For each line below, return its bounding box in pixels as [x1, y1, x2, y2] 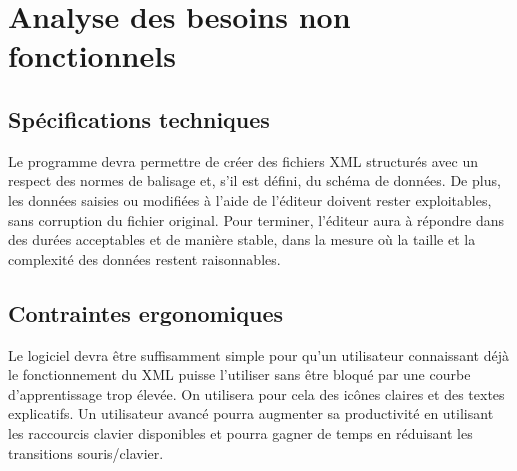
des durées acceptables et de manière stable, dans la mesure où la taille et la [8, 229, 476, 250]
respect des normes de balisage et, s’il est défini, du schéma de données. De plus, [8, 170, 501, 191]
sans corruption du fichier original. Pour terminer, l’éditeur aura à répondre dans [8, 209, 504, 230]
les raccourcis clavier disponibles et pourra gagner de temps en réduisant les [8, 422, 473, 443]
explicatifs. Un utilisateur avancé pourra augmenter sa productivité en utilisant [8, 403, 494, 424]
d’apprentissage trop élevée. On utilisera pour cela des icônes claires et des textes [8, 383, 505, 404]
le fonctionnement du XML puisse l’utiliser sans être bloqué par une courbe [8, 364, 471, 385]
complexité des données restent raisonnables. [8, 248, 281, 269]
